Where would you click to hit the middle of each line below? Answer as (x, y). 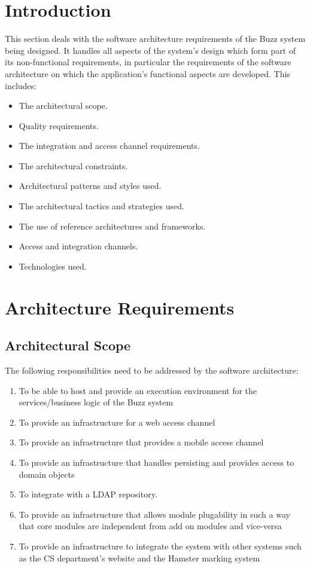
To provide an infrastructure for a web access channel (117, 422)
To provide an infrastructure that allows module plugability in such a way (154, 514)
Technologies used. (53, 266)
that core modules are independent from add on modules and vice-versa (150, 526)
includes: (21, 85)
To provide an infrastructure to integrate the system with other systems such (160, 546)
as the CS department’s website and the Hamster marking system (139, 558)
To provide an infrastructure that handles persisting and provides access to (156, 462)
